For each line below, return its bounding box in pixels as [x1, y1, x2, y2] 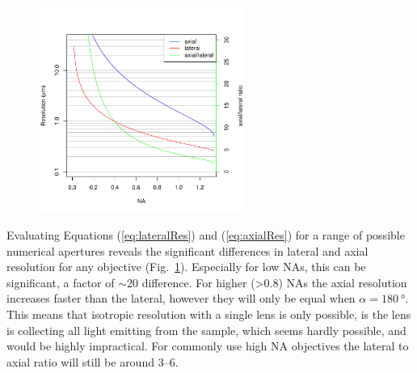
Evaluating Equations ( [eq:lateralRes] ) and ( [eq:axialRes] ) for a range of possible [6, 226, 405, 243]
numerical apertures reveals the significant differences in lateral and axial [6, 242, 369, 259]
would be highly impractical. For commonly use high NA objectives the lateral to [6, 337, 409, 354]
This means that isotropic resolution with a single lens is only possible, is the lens [6, 305, 411, 322]
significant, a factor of [6, 273, 115, 290]
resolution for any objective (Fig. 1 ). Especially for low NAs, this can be [6, 258, 366, 275]
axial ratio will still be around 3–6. [6, 353, 179, 370]
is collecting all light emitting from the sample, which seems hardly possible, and [6, 321, 406, 338]
